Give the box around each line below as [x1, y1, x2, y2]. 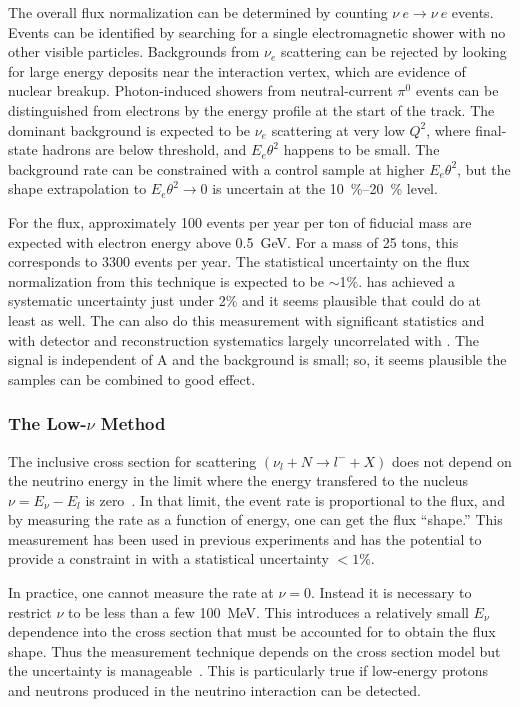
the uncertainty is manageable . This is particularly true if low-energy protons [8, 660, 489, 681]
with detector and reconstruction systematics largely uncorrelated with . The [8, 329, 480, 350]
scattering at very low [271, 119, 405, 140]
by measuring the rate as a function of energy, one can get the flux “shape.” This [8, 509, 503, 530]
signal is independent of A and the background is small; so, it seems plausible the [8, 349, 507, 370]
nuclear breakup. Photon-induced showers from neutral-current [8, 80, 393, 101]
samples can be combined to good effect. [8, 368, 256, 389]
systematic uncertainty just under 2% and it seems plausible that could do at [8, 290, 482, 311]
